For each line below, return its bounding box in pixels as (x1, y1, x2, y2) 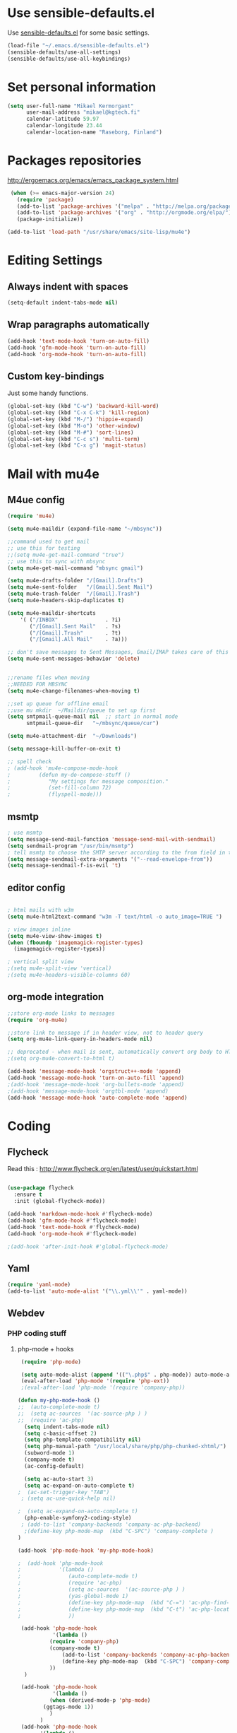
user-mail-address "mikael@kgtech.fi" (25, 109, 140, 116)
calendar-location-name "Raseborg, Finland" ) (25, 129, 162, 136)
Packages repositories (7, 153, 142, 169)
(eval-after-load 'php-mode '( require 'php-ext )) (20, 1377, 170, 1385)
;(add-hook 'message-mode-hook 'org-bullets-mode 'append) (7, 1081, 185, 1088)
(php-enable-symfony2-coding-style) (24, 1515, 132, 1522)
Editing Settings (7, 252, 103, 269)
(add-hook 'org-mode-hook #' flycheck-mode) (7, 1230, 138, 1238)
